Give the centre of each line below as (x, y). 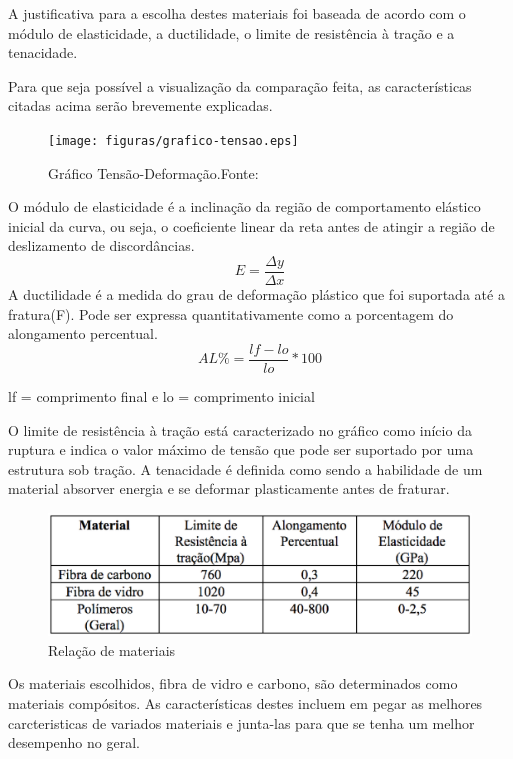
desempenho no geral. (74, 742)
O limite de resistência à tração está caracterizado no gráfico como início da (240, 429)
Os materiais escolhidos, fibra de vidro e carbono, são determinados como (233, 683)
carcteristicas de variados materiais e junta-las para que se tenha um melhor (241, 722)
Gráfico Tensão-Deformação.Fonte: (153, 172)
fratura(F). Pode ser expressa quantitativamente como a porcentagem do (231, 313)
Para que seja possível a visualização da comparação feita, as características (240, 85)
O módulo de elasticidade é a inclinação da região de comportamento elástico (244, 206)
